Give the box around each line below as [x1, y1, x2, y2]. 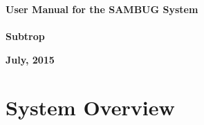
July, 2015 [6, 52, 55, 66]
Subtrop [6, 29, 45, 44]
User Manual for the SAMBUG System [6, 2, 198, 16]
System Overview [6, 93, 175, 121]
